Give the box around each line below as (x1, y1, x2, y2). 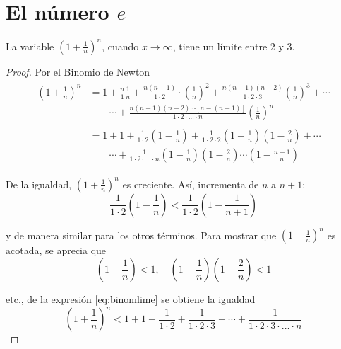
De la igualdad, (6, 176, 72, 191)
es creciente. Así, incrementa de (122, 176, 259, 191)
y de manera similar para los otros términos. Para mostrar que (6, 227, 277, 242)
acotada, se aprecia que (6, 243, 107, 258)
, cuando (102, 38, 139, 53)
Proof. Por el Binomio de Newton (6, 64, 150, 79)
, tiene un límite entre (172, 38, 268, 53)
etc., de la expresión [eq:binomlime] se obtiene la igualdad (6, 292, 256, 306)
